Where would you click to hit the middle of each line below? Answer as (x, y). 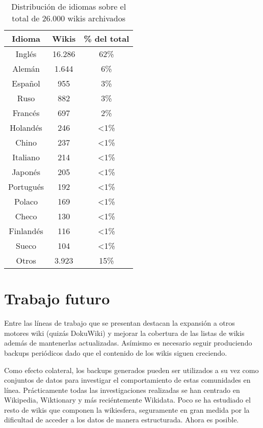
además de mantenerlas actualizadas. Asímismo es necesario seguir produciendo (128, 343)
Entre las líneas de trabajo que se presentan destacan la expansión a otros (120, 323)
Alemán (26, 68)
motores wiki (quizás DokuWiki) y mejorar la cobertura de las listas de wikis (124, 333)
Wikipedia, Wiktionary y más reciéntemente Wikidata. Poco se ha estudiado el (127, 400)
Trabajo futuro (57, 298)
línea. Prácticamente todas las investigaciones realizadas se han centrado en (122, 390)
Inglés (26, 54)
